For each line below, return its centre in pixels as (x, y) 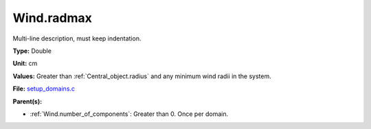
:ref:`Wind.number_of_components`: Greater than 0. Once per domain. (129, 114)
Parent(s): (27, 101)
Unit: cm (25, 63)
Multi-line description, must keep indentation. (77, 38)
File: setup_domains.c (44, 89)
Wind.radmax (53, 18)
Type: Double (32, 51)
